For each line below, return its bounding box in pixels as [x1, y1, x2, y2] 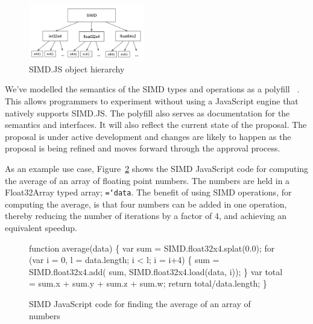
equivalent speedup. [5, 221, 77, 233]
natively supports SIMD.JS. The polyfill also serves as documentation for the [5, 106, 290, 119]
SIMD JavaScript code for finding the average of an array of [29, 297, 251, 310]
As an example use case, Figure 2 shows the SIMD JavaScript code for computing [5, 162, 309, 174]
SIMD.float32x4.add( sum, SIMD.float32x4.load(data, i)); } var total [29, 265, 283, 278]
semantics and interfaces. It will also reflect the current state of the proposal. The [5, 118, 307, 131]
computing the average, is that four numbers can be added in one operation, [5, 197, 287, 210]
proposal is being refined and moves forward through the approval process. [5, 142, 280, 154]
